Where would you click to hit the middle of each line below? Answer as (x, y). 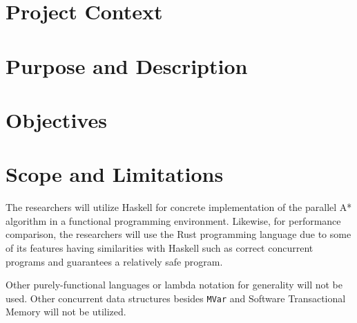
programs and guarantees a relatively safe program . (114, 261)
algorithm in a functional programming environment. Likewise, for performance (173, 220)
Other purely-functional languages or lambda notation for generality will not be (174, 285)
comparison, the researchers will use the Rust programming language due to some (178, 234)
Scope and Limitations (115, 174)
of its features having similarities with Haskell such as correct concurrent (160, 248)
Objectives (56, 119)
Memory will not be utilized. (66, 312)
